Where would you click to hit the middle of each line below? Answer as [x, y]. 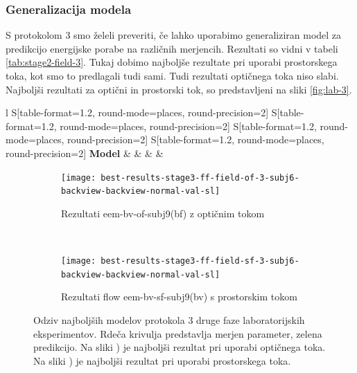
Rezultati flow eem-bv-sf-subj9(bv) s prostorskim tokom [179, 297]
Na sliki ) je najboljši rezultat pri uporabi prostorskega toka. [162, 360]
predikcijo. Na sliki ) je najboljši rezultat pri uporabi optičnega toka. [180, 347]
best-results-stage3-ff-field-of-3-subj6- [200, 178]
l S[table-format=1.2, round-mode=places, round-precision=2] [137, 112]
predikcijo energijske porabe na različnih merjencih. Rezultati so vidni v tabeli [172, 48]
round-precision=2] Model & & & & [85, 153]
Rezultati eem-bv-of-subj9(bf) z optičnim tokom [163, 213]
